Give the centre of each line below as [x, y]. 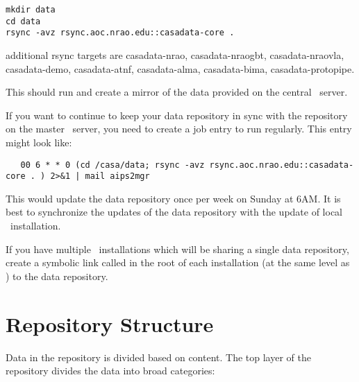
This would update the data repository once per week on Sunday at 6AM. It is [173, 198]
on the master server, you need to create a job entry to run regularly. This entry [179, 129]
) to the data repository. [57, 276]
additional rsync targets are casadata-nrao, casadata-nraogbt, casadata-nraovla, [175, 54]
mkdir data [31, 10]
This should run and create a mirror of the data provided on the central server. [177, 92]
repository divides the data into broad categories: [110, 371]
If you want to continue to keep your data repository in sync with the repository [177, 115]
